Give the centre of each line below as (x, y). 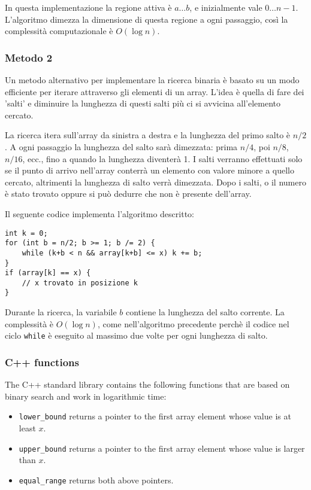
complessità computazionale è (59, 31)
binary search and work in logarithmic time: (86, 396)
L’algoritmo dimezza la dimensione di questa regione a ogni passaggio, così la (147, 19)
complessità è (29, 323)
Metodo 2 (29, 57)
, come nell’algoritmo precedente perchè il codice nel (193, 323)
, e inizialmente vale (226, 7)
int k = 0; (26, 233)
